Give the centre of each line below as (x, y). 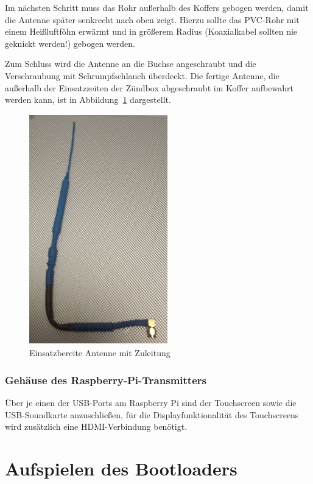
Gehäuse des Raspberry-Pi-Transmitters (106, 380)
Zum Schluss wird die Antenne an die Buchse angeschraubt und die (131, 64)
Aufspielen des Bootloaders (121, 468)
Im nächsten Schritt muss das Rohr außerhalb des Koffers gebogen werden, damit (157, 7)
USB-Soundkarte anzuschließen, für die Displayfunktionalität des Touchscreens (152, 414)
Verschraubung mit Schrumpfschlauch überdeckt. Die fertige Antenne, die (142, 75)
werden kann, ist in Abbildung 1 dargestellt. (88, 100)
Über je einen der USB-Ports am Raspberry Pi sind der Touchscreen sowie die (151, 403)
